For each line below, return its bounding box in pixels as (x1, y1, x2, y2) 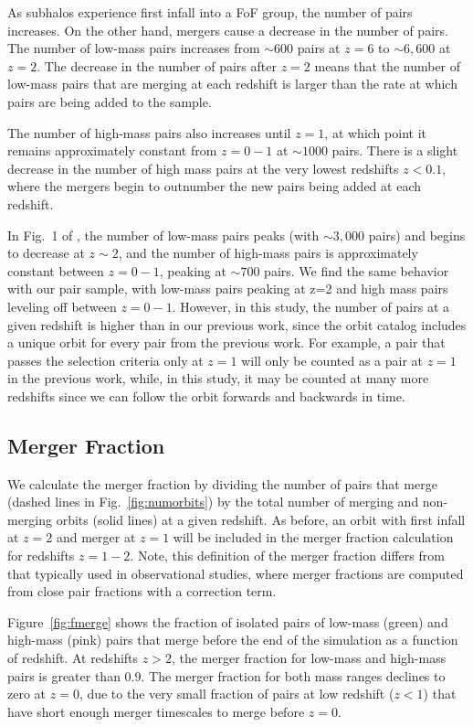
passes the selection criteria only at (7, 350, 204, 369)
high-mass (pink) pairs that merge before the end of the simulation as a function (7, 630, 458, 649)
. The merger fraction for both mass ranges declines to (141, 666, 446, 685)
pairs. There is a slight (331, 141, 458, 160)
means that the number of (314, 56, 461, 75)
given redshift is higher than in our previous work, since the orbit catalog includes (7, 315, 467, 334)
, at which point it (324, 123, 426, 142)
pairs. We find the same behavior (264, 261, 449, 280)
